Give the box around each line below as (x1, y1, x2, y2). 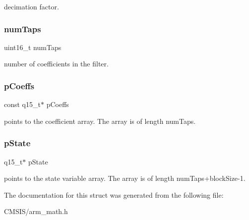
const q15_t (4, 99, 41, 110)
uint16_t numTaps (4, 42, 62, 52)
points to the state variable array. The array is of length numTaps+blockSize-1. (4, 173, 246, 183)
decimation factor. (4, 1, 59, 11)
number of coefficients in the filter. (4, 58, 109, 69)
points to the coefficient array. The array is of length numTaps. (4, 115, 196, 126)
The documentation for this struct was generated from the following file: (4, 189, 224, 200)
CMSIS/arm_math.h (4, 206, 68, 217)
